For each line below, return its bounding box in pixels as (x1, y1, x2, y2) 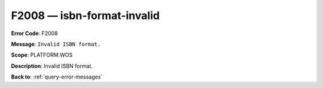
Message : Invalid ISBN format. (11, 40, 101, 48)
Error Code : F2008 (11, 30, 58, 37)
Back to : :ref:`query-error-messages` (11, 73, 103, 80)
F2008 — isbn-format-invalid (11, 9, 160, 22)
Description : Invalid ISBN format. (11, 62, 93, 70)
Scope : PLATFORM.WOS (11, 51, 73, 59)
